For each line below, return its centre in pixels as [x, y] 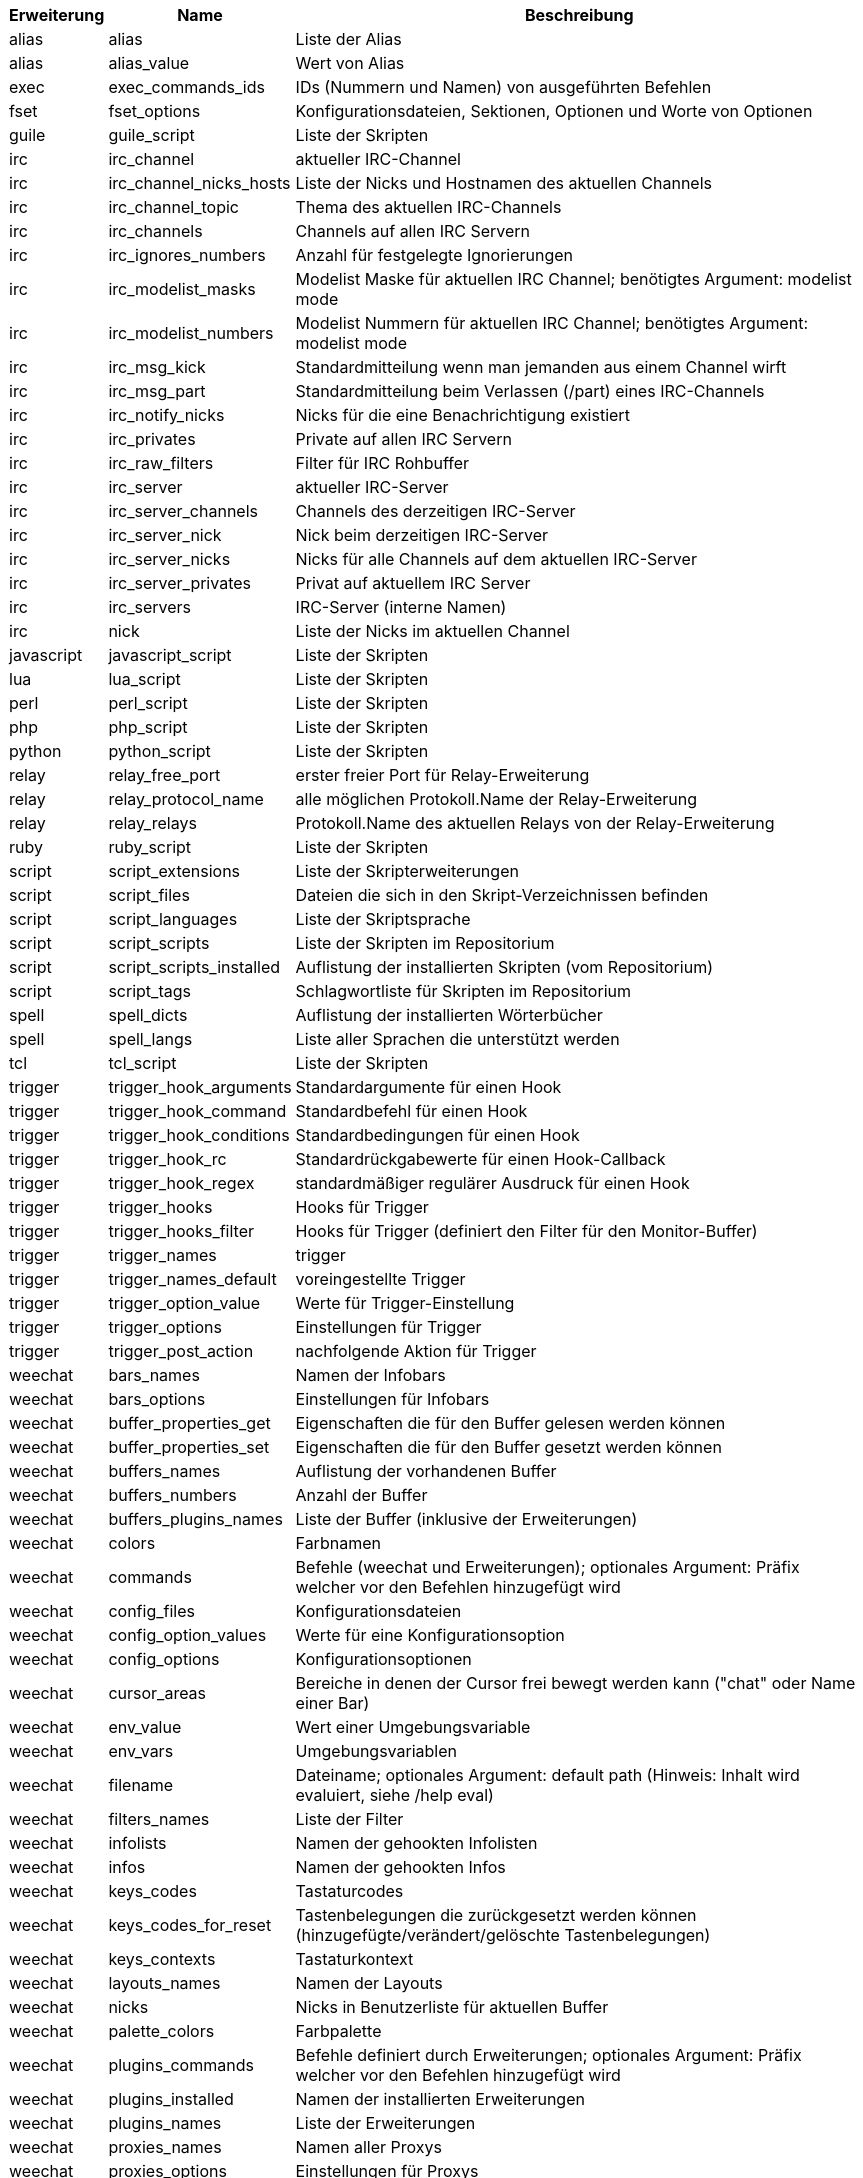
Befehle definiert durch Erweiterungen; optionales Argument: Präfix [548, 2055]
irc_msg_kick [157, 367]
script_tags [149, 991]
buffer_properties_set [189, 1447]
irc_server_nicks [169, 559]
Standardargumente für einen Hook [428, 1087]
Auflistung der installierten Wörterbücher [449, 1015]
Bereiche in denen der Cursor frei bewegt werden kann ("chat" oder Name [575, 1683]
